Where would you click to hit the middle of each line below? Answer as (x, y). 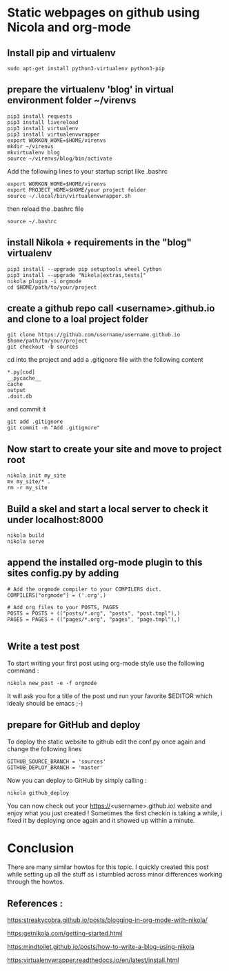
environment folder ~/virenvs (72, 100)
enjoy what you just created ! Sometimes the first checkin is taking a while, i (115, 813)
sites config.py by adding (63, 573)
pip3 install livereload (43, 122)
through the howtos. (36, 882)
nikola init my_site (37, 476)
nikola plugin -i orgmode (44, 281)
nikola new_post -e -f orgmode (52, 683)
